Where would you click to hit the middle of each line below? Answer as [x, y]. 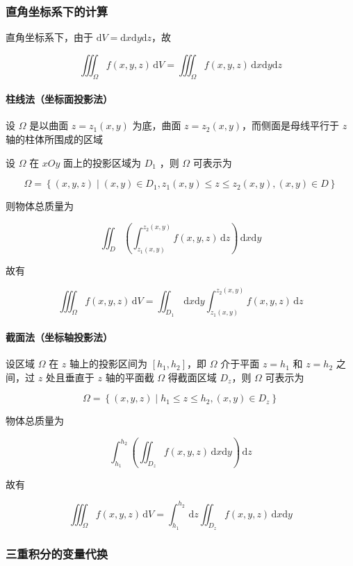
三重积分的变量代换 [57, 553]
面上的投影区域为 [102, 162]
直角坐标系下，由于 [49, 37]
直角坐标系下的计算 [57, 11]
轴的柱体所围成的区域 [54, 139]
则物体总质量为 [40, 206]
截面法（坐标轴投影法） [59, 337]
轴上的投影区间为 [108, 364]
